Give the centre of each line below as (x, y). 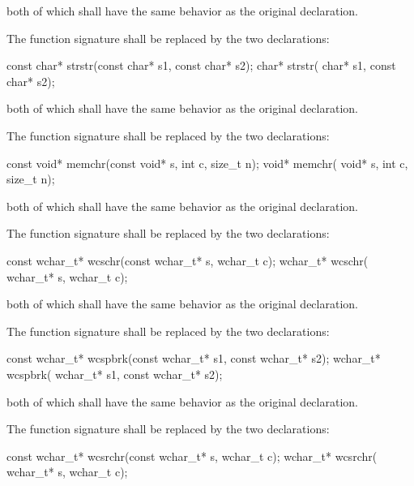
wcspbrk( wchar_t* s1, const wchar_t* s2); (115, 374)
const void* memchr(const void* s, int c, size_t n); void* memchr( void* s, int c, (207, 163)
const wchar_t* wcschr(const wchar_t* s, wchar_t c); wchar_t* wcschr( (188, 260)
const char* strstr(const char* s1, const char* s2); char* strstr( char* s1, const (201, 65)
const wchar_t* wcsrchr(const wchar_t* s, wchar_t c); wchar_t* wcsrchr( (192, 456)
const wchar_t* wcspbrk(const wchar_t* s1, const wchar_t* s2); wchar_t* (194, 358)
